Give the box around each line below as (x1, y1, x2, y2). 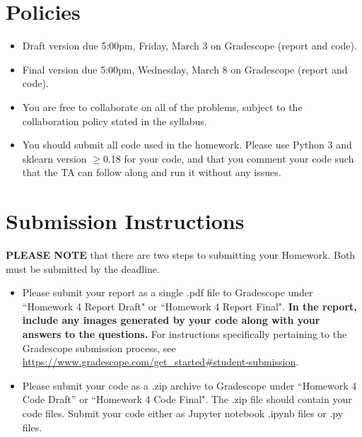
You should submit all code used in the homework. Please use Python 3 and (22, 137, 352, 152)
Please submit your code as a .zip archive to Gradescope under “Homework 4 (22, 378, 357, 392)
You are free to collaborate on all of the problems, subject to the (22, 99, 303, 114)
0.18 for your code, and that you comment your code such (103, 151, 354, 165)
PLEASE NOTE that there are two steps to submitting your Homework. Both (6, 247, 356, 262)
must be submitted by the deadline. (6, 261, 160, 276)
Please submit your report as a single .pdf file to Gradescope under (22, 285, 313, 300)
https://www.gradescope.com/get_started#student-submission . (22, 354, 299, 369)
